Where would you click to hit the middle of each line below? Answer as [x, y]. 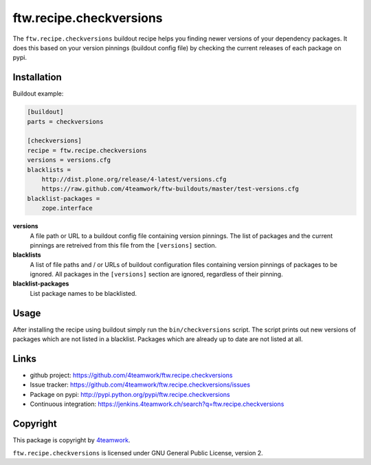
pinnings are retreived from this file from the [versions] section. [123, 245]
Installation [37, 77]
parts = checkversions [65, 121]
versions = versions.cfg [69, 160]
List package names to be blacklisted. [83, 293]
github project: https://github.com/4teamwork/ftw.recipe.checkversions [131, 376]
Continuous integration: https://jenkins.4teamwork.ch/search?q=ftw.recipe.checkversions [157, 404]
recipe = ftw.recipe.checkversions [87, 150]
